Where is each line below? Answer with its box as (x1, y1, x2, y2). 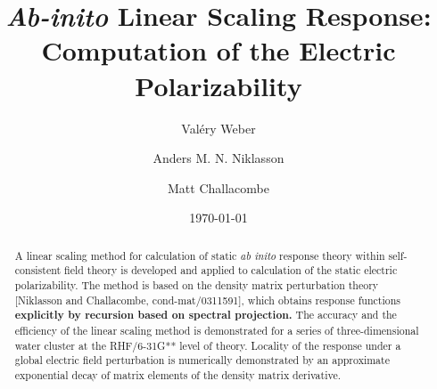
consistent (14, 263, 62, 278)
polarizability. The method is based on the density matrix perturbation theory (14, 277, 379, 292)
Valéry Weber (181, 118, 256, 137)
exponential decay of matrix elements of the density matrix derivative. (14, 367, 341, 382)
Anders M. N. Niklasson (153, 149, 284, 167)
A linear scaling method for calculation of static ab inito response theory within (14, 247, 385, 263)
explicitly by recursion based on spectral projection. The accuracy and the (14, 307, 397, 323)
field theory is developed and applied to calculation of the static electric (64, 263, 398, 278)
